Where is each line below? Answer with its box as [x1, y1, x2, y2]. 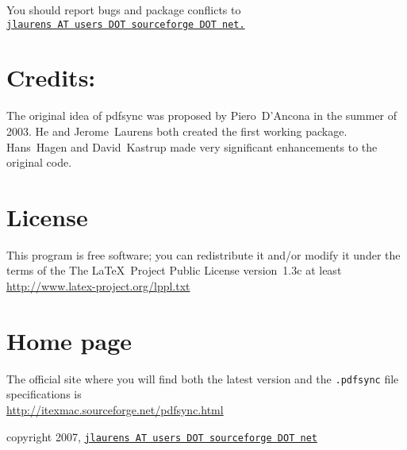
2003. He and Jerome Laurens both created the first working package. [6, 122, 347, 139]
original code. [6, 154, 72, 171]
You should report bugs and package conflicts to [6, 2, 241, 17]
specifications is [6, 386, 82, 402]
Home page [6, 324, 132, 356]
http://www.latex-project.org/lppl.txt [6, 278, 190, 294]
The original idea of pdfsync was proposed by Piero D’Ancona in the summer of [6, 107, 397, 124]
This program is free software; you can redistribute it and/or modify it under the [6, 246, 401, 263]
